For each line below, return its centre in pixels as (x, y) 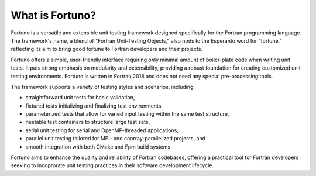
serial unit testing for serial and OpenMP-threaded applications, (102, 130)
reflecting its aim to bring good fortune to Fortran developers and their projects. (107, 49)
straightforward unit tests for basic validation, (80, 98)
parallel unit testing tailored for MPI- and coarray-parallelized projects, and (116, 139)
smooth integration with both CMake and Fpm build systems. (99, 147)
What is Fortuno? (54, 15)
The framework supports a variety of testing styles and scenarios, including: (103, 87)
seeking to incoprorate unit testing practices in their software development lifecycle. (112, 165)
